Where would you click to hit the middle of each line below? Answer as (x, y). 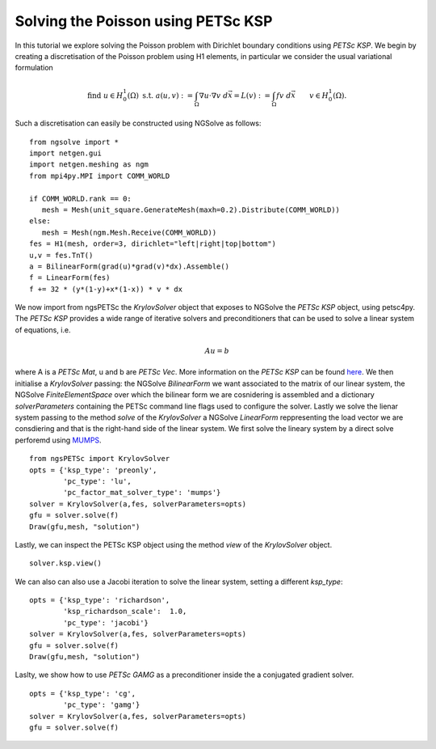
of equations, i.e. (43, 330)
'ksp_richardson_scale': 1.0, (125, 611)
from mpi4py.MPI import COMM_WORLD (100, 176)
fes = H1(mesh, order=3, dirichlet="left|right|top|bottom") (153, 244)
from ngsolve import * (74, 142)
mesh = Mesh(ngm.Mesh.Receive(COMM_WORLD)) (129, 232)
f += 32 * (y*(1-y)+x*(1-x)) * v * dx (106, 289)
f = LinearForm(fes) (70, 278)
